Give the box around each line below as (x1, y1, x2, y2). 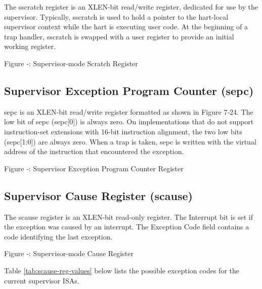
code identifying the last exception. (4, 231, 113, 242)
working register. (4, 41, 56, 52)
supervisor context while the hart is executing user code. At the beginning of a (4, 21, 248, 32)
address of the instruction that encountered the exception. (4, 146, 184, 157)
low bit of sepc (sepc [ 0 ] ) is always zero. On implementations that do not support (4, 116, 254, 127)
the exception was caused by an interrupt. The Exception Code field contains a (4, 221, 249, 232)
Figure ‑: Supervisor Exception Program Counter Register (4, 163, 184, 173)
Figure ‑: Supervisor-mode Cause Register (4, 248, 134, 259)
